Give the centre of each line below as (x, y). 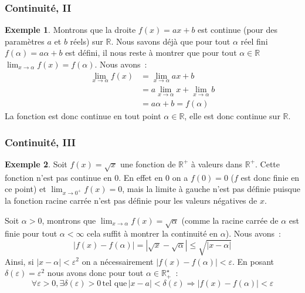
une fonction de (148, 164)
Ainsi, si (19, 261)
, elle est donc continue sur (232, 116)
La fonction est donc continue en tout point (83, 116)
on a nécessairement (118, 261)
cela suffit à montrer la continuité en (152, 233)
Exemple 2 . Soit (36, 164)
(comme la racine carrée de (230, 220)
